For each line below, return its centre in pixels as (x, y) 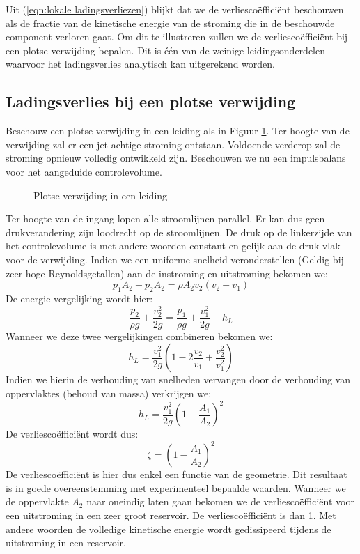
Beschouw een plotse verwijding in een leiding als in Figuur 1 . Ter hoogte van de (178, 131)
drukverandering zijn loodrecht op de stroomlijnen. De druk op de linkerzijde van (179, 232)
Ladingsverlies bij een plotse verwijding (151, 101)
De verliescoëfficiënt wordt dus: (72, 434)
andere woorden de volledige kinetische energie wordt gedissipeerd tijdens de (169, 529)
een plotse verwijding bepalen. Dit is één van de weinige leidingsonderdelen (166, 50)
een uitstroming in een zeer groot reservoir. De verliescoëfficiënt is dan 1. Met (171, 515)
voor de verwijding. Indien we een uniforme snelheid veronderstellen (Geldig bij (175, 259)
